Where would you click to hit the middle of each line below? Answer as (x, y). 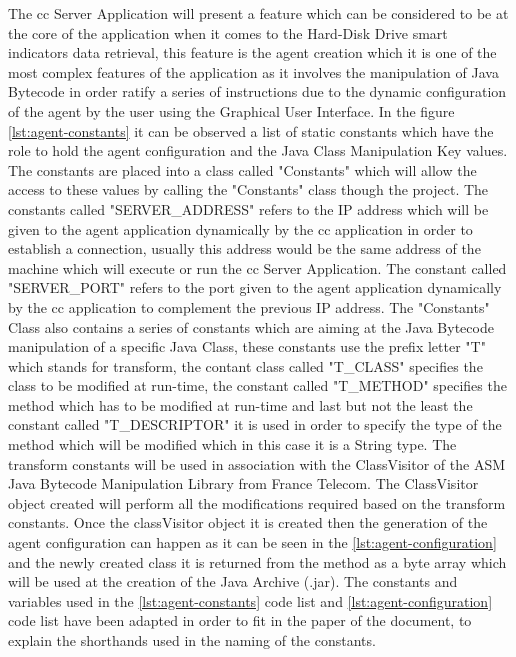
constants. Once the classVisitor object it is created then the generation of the (248, 522)
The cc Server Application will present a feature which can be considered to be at (258, 13)
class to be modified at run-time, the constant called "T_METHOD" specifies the (257, 385)
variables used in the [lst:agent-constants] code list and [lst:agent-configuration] (250, 600)
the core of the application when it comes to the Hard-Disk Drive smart (228, 32)
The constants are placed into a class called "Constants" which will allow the (242, 169)
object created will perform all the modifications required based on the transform (257, 502)
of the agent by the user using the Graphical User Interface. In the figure (231, 110)
